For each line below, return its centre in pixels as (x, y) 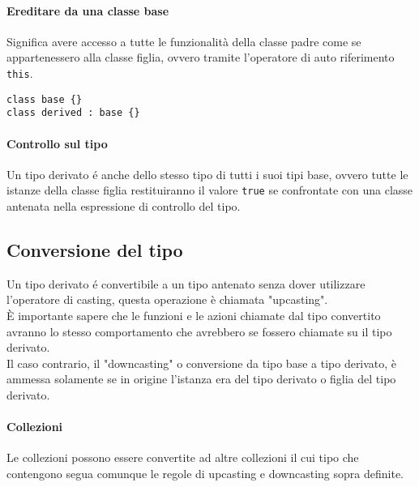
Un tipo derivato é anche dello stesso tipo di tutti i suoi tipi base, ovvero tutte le (207, 174)
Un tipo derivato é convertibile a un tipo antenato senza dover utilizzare (186, 283)
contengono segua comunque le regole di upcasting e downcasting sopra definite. (205, 473)
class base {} (45, 99)
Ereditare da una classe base (88, 10)
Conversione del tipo (95, 249)
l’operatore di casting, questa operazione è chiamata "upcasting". (167, 299)
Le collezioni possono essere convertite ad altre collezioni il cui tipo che (183, 457)
